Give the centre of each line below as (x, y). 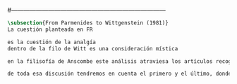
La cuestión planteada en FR (50, 29)
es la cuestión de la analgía (52, 42)
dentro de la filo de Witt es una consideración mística (93, 48)
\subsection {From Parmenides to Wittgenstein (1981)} (88, 23)
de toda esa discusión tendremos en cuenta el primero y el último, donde (120, 74)
